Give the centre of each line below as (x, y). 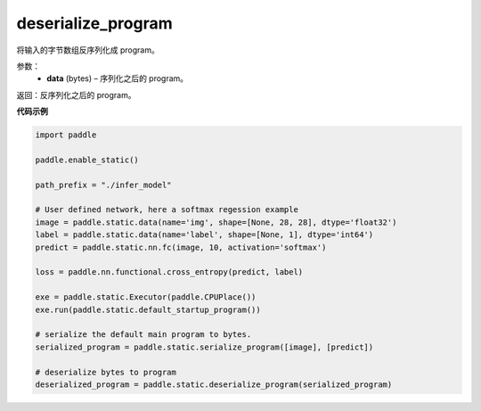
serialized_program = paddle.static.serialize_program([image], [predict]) (204, 347)
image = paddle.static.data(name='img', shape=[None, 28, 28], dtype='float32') (216, 222)
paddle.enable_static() (87, 160)
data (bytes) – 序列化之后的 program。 (118, 78)
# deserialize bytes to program (106, 372)
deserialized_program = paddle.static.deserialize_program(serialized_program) (214, 384)
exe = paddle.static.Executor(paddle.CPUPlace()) (146, 297)
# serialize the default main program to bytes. (143, 335)
